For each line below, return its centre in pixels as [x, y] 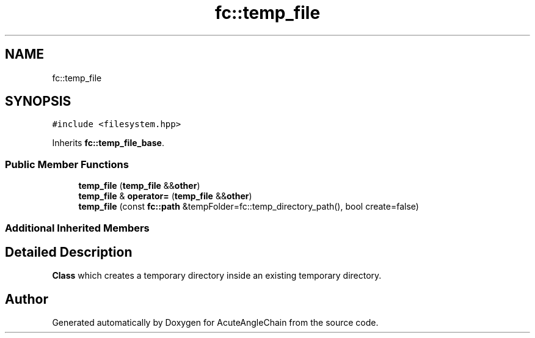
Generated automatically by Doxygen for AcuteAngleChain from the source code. [215, 323]
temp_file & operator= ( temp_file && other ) [165, 196]
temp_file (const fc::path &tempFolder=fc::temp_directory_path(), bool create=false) [249, 207]
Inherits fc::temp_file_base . [108, 143]
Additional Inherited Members [77, 228]
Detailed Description [69, 252]
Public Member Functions [67, 164]
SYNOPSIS [38, 101]
